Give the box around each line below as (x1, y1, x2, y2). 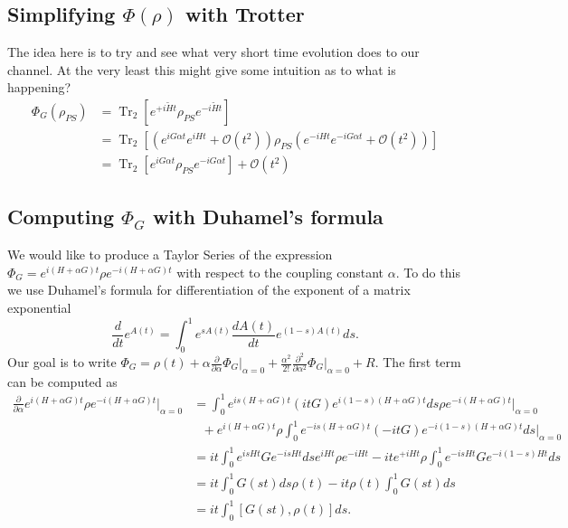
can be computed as (7, 372, 118, 391)
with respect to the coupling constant (176, 262, 384, 281)
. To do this (395, 262, 460, 281)
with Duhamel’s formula (152, 203, 383, 231)
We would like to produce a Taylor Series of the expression (7, 245, 333, 264)
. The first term (374, 353, 461, 372)
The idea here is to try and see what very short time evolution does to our (7, 42, 420, 61)
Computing (7, 203, 115, 231)
